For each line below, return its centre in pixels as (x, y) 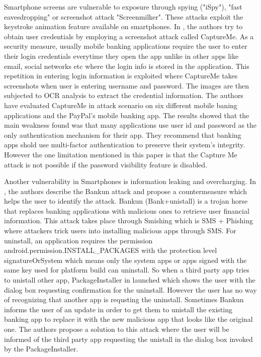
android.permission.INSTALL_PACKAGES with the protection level (111, 250)
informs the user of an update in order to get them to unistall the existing (118, 309)
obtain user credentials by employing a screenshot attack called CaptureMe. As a (129, 36)
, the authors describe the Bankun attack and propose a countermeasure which (125, 191)
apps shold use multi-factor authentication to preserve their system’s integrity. (125, 145)
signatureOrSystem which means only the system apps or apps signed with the (125, 260)
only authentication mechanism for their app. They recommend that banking (123, 135)
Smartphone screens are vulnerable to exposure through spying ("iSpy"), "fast (123, 7)
